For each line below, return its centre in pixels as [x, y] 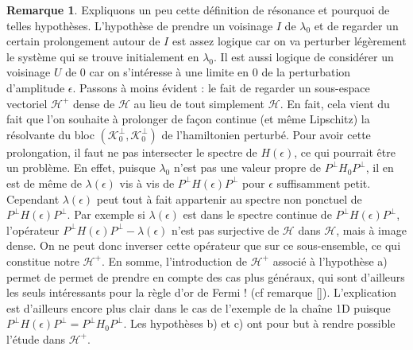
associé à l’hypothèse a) [330, 261]
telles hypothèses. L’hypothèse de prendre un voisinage [140, 25]
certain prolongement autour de [83, 41]
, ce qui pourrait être [345, 152]
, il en [380, 167]
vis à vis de [147, 183]
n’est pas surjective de [225, 229]
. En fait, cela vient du [335, 103]
